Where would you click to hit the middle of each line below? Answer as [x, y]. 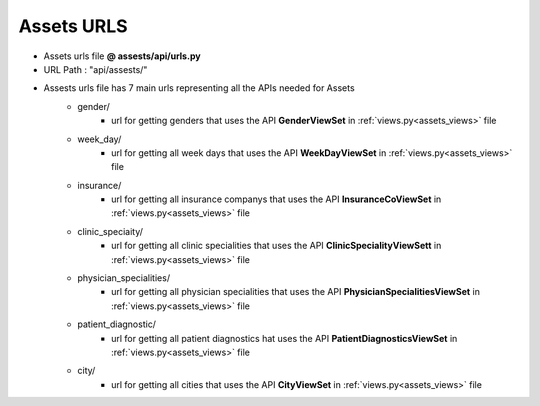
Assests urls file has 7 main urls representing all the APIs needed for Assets [199, 88]
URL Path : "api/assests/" [95, 69]
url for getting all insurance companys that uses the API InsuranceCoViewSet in [276, 199]
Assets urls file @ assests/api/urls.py [122, 56]
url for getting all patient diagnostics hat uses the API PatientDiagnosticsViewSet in [284, 338]
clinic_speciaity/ [110, 231]
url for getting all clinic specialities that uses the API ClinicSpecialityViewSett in [276, 246]
